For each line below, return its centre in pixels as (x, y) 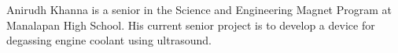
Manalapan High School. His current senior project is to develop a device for (191, 25)
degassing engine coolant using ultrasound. (109, 40)
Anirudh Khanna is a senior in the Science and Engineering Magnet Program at (199, 9)
